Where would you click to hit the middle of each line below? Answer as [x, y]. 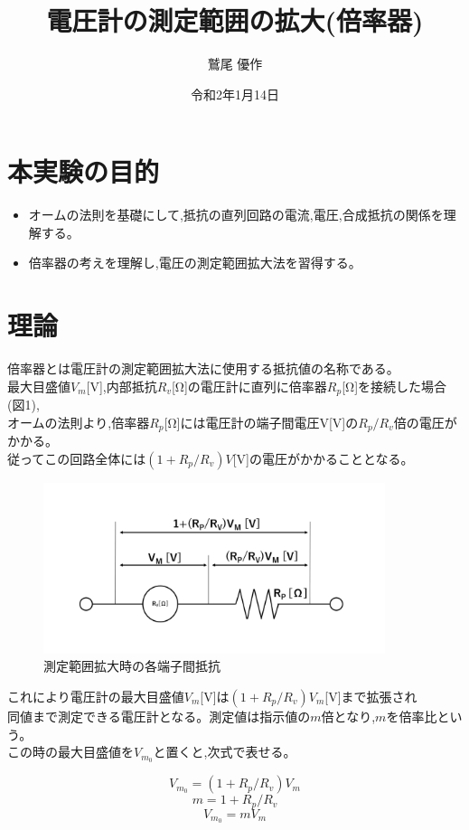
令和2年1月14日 [235, 94]
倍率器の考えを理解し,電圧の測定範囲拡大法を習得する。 [195, 263]
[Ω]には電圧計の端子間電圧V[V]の [261, 422]
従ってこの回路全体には [77, 458]
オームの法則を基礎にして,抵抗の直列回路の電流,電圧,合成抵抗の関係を [236, 215]
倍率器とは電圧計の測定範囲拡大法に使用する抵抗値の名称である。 [203, 368]
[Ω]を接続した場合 [394, 386]
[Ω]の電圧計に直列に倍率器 [249, 386]
